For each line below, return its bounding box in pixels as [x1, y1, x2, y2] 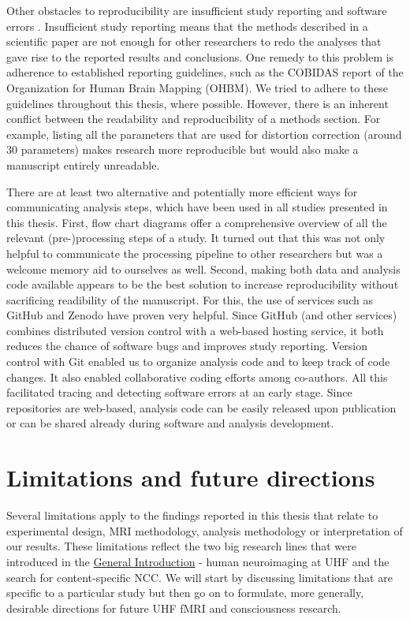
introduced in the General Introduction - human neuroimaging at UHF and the [6, 553, 389, 569]
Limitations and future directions [6, 461, 375, 494]
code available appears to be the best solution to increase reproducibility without [6, 276, 399, 293]
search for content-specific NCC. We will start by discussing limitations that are [6, 569, 393, 585]
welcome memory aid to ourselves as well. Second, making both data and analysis [6, 260, 401, 277]
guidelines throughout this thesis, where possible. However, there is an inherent [6, 95, 389, 111]
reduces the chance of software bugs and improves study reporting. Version [6, 337, 368, 354]
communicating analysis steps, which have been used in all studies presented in [6, 199, 388, 215]
